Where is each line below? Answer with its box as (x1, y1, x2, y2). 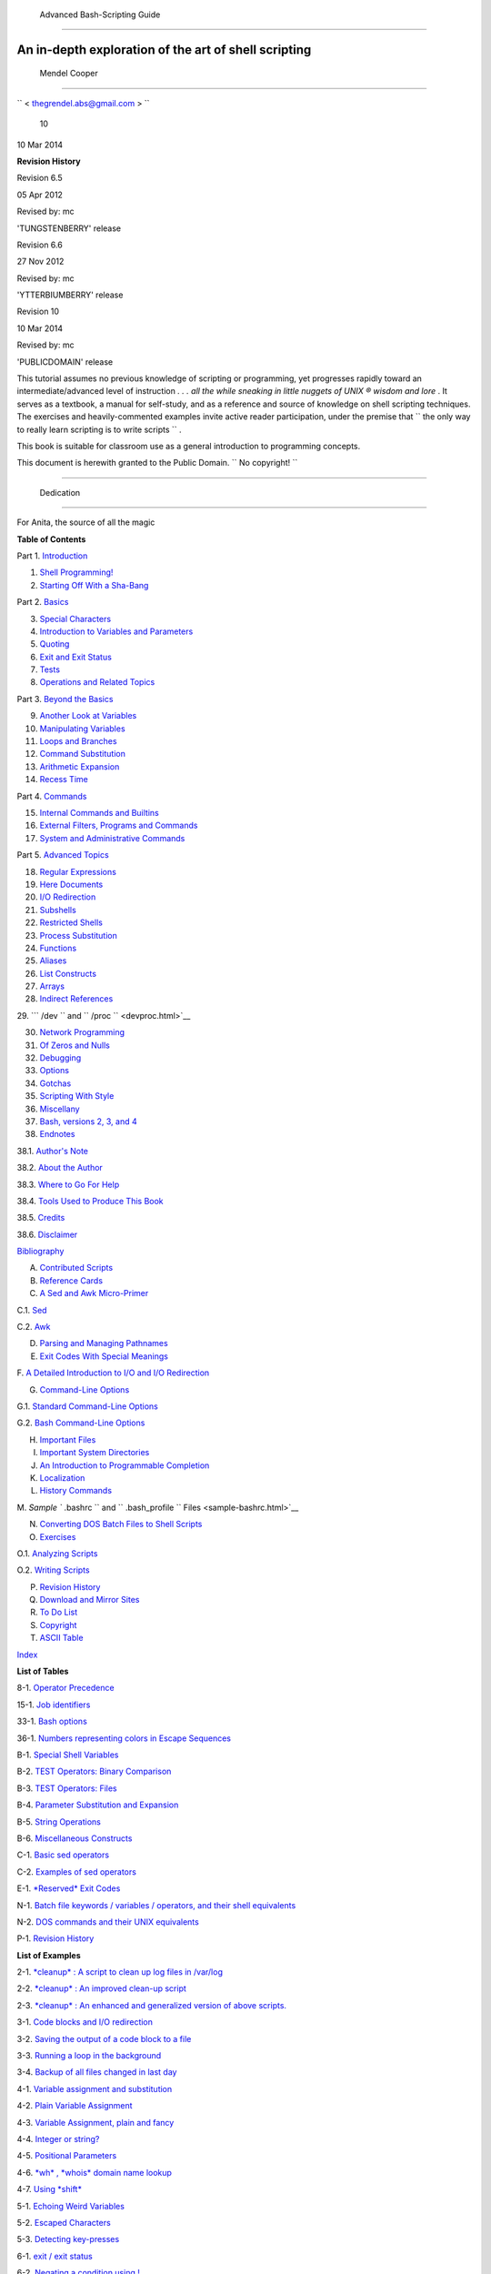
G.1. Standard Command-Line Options (16, 1401, 158, 1412)
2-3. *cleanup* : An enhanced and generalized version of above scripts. (16, 1999, 286, 2010)
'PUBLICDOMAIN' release (16, 356, 114, 367)
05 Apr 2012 (16, 189, 64, 200)
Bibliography (16, 1246, 65, 1257)
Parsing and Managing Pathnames (39, 1338, 168, 1349)
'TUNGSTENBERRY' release (16, 223, 122, 234)
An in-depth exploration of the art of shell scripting (16, 42, 312, 57)
